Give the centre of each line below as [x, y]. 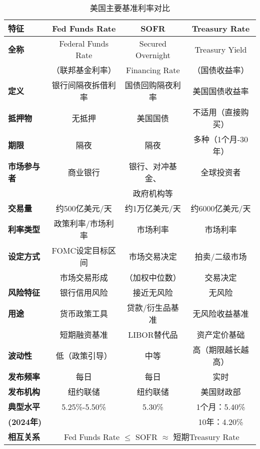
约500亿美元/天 [84, 208]
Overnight [153, 55]
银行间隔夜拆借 [80, 85]
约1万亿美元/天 [153, 208]
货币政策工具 [84, 313]
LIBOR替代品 [153, 334]
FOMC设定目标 [80, 250]
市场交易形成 [84, 277]
